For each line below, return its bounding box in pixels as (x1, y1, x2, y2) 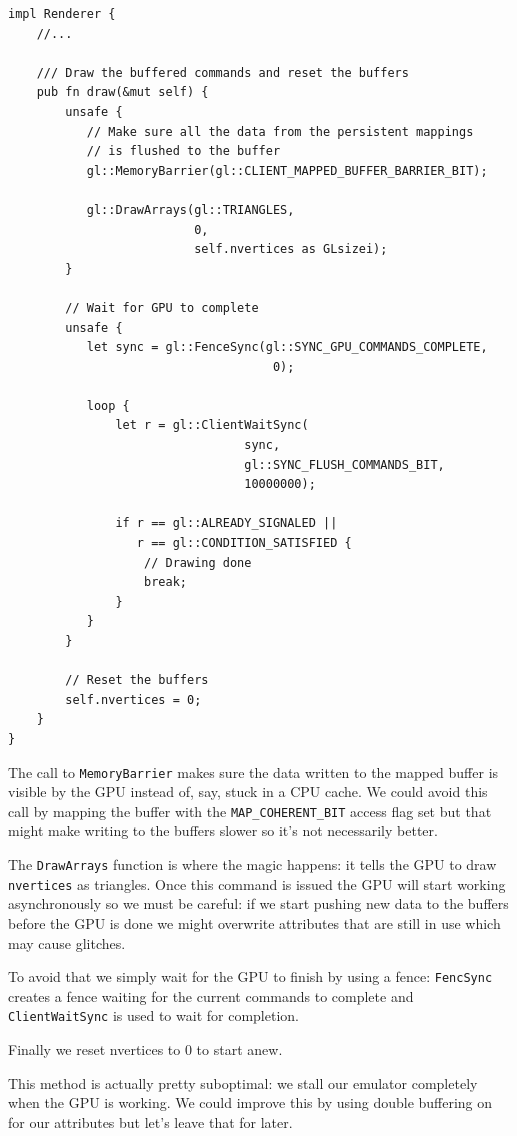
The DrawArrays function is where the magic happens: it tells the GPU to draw (8, 854, 497, 875)
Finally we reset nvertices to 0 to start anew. (8, 1039, 283, 1060)
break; (144, 575, 187, 590)
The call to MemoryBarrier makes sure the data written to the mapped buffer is (8, 761, 499, 782)
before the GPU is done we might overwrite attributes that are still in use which (8, 912, 501, 933)
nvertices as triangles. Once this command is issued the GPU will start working (8, 873, 506, 894)
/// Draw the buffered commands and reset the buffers (36, 65, 409, 80)
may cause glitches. (8, 932, 126, 953)
